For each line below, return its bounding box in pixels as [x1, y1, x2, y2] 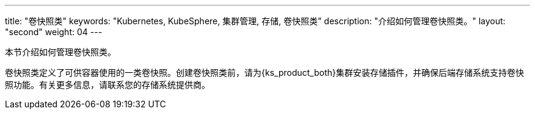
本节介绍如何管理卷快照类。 [5, 47, 116, 57]
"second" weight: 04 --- [5, 27, 103, 37]
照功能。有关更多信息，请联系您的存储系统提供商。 [5, 79, 210, 90]
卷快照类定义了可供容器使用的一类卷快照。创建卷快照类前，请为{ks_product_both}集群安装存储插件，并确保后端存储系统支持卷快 [5, 67, 524, 78]
